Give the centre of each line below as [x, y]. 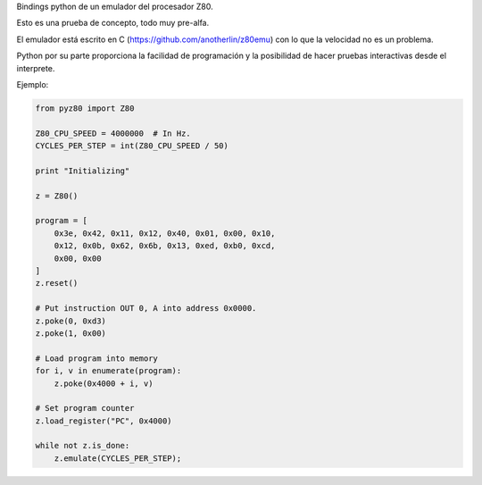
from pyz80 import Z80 [85, 108]
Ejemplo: [33, 84]
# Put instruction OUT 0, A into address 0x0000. [146, 309]
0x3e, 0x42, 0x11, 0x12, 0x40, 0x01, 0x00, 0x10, [165, 233]
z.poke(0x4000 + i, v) [104, 383]
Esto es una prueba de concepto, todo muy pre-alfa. [113, 23]
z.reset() [57, 283]
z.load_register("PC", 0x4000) [104, 421]
